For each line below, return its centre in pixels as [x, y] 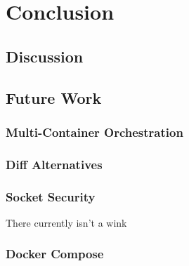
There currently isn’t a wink [66, 222]
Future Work [54, 97]
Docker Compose [55, 254]
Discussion [45, 56]
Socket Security [51, 196]
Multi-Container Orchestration [94, 132]
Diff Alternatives [54, 164]
